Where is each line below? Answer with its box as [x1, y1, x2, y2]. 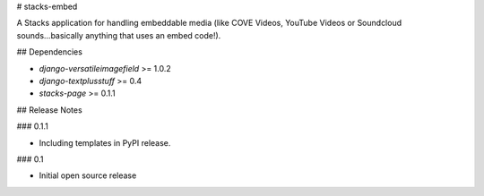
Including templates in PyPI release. [39, 137, 171, 148]
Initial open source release [39, 170, 137, 181]
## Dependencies [16, 47, 82, 57]
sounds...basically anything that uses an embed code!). [16, 30, 221, 40]
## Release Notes [16, 104, 82, 115]
